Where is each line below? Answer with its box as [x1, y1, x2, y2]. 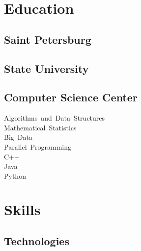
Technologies [4, 233, 69, 249]
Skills [4, 199, 41, 220]
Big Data [4, 132, 32, 142]
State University [4, 61, 89, 76]
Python [4, 170, 26, 181]
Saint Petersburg [4, 31, 91, 47]
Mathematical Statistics [4, 122, 77, 132]
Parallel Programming [4, 141, 72, 152]
